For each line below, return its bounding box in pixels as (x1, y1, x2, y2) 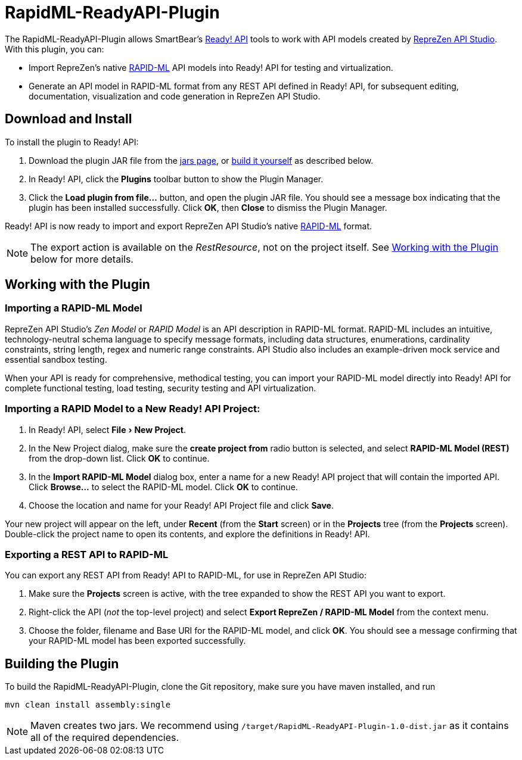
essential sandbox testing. (5, 354, 107, 365)
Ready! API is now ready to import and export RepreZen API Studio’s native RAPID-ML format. (5, 220, 372, 231)
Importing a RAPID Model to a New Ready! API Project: (5, 403, 260, 415)
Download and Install (5, 111, 132, 127)
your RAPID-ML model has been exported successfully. (29, 636, 246, 646)
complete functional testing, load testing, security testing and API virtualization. (5, 382, 316, 393)
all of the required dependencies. (30, 731, 179, 744)
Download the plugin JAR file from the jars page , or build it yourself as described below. (29, 155, 374, 166)
